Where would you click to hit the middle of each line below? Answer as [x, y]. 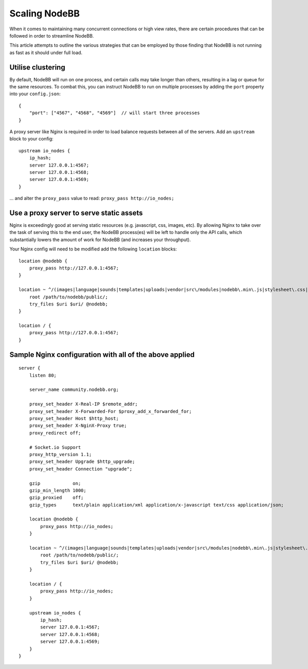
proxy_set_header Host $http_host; [74, 418]
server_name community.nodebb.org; [74, 390]
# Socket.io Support [55, 447]
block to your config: [32, 139]
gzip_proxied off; [56, 498]
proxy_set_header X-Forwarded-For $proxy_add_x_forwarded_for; [110, 411]
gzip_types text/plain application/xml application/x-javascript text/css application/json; [157, 505]
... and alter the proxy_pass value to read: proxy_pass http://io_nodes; [92, 198]
